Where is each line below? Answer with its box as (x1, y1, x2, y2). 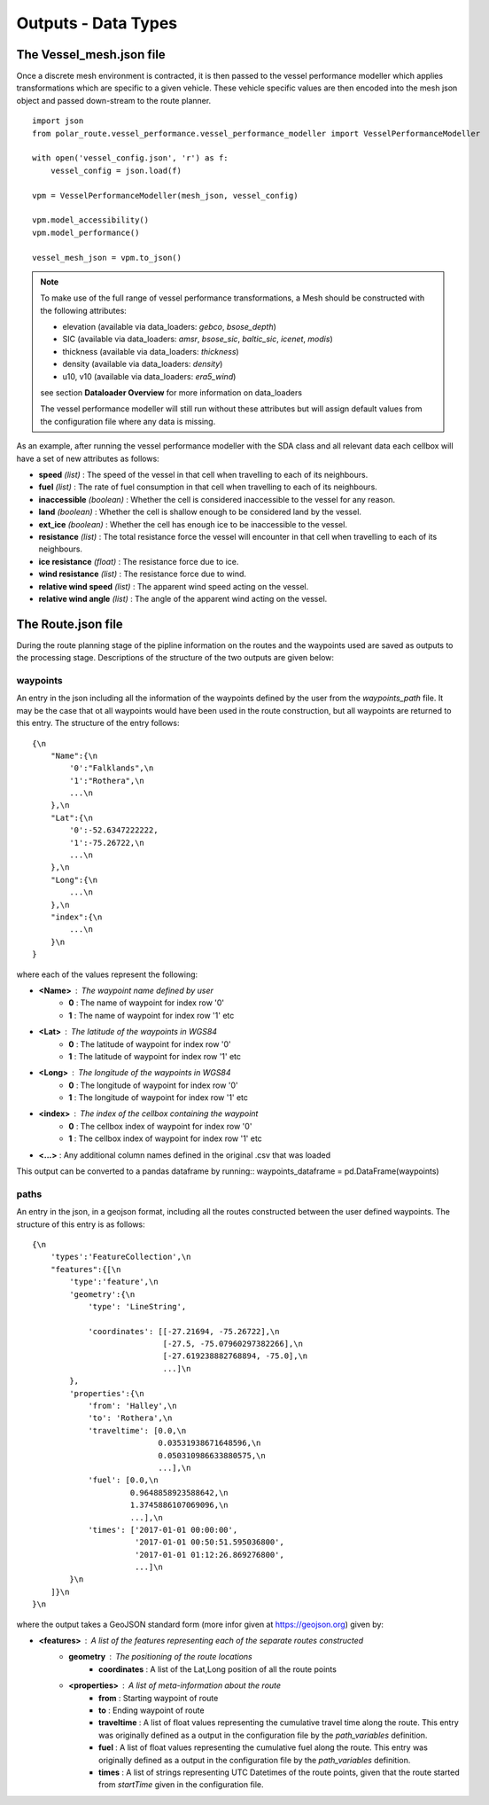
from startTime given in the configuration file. (98, 1779, 265, 1790)
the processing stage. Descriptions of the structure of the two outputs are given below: (16, 652, 335, 663)
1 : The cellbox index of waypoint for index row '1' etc (68, 1133, 263, 1144)
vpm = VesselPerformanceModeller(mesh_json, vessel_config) (32, 191, 299, 200)
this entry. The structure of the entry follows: (16, 718, 180, 729)
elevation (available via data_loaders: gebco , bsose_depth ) (62, 322, 276, 332)
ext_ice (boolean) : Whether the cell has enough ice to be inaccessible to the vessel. (38, 519, 347, 529)
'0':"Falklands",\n (69, 763, 154, 773)
